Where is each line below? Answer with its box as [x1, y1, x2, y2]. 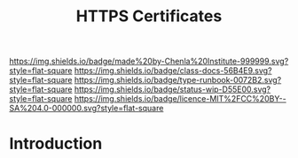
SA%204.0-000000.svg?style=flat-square [9, 103, 164, 114]
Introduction [9, 134, 103, 154]
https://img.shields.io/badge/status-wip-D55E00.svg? [74, 84, 271, 94]
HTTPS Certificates [75, 6, 223, 26]
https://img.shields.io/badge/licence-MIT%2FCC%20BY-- [74, 94, 286, 104]
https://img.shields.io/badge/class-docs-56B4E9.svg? [74, 65, 272, 76]
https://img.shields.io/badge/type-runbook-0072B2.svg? [74, 75, 282, 86]
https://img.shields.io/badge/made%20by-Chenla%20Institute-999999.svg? [9, 56, 289, 67]
